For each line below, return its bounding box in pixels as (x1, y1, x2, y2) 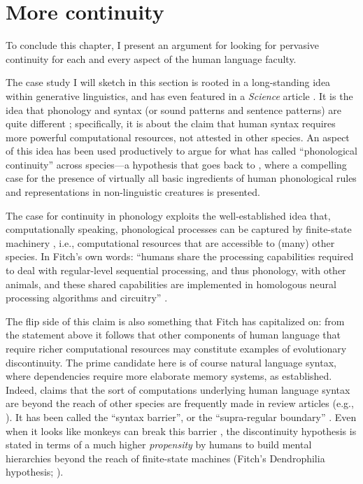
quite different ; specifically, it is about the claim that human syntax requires (6, 116, 336, 131)
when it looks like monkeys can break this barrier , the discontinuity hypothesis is (6, 423, 357, 438)
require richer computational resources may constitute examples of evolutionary (6, 341, 347, 355)
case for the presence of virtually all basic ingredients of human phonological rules (6, 171, 357, 185)
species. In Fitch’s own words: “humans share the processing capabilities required (6, 249, 354, 264)
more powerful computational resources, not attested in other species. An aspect (6, 129, 350, 144)
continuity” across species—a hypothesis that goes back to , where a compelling (6, 157, 347, 171)
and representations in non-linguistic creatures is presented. (6, 185, 260, 199)
